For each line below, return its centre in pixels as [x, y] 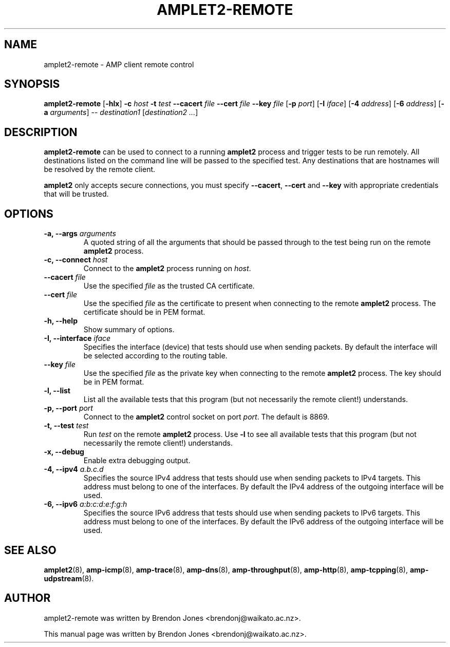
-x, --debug [64, 452]
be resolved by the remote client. [100, 169]
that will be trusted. [76, 194]
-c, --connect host [76, 260]
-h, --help [61, 321]
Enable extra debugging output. [137, 461]
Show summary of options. [129, 330]
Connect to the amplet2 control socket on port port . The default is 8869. [207, 417]
